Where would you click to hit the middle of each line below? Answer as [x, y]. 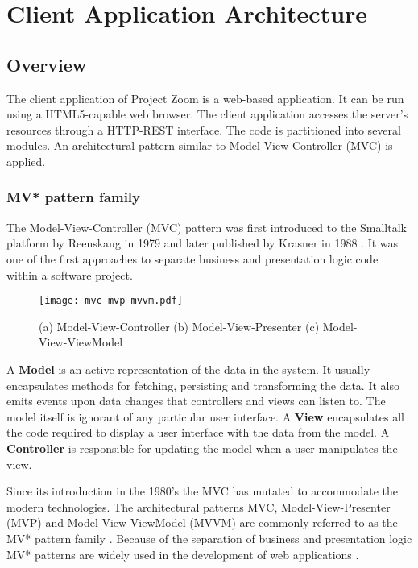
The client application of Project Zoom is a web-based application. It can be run [205, 98]
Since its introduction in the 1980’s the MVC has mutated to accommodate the [202, 491]
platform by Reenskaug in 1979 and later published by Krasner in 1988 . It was [203, 243]
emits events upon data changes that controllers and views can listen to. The [196, 401]
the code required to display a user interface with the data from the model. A [198, 432]
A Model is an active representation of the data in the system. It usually [188, 369]
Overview [47, 64]
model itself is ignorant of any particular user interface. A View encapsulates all [205, 416]
